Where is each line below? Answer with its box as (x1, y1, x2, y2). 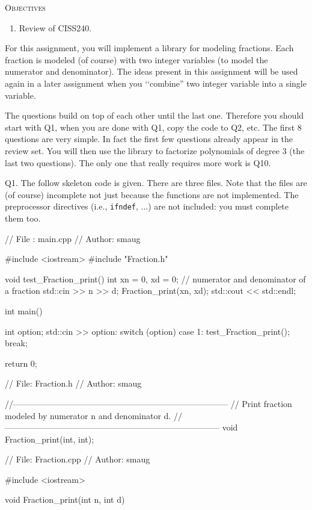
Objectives (5, 1, 46, 13)
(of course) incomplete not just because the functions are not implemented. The (5, 188, 299, 201)
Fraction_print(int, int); (5, 432, 94, 445)
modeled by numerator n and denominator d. (5, 409, 171, 421)
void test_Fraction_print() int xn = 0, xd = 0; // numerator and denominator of (5, 272, 306, 285)
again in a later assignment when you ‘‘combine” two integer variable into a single (5, 76, 307, 89)
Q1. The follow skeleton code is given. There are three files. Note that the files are (5, 176, 307, 189)
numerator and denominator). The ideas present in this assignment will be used (5, 65, 298, 78)
